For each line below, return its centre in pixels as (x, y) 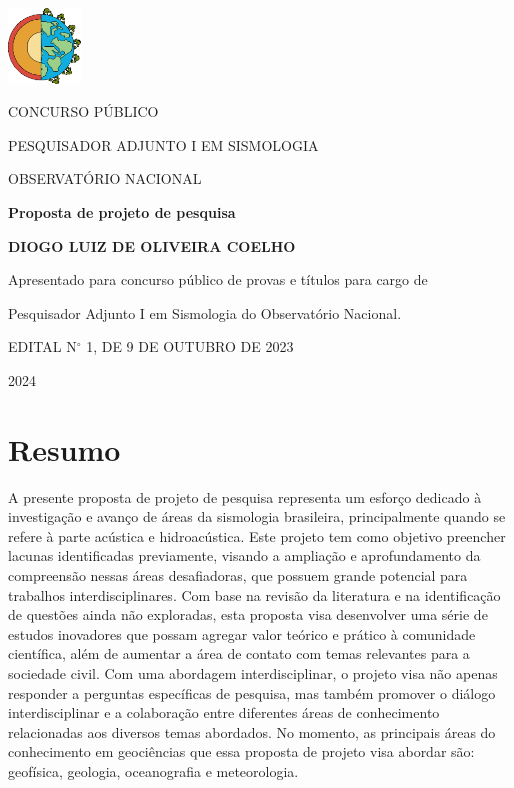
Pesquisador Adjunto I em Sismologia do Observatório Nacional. (205, 312)
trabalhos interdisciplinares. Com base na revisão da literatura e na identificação (254, 594)
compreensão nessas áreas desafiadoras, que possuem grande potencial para (238, 575)
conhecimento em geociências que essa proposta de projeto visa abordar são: (241, 751)
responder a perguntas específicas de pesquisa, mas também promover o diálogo (252, 692)
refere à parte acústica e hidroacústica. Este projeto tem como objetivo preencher (257, 535)
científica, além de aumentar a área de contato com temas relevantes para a (239, 653)
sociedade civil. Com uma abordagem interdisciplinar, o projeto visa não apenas (253, 672)
